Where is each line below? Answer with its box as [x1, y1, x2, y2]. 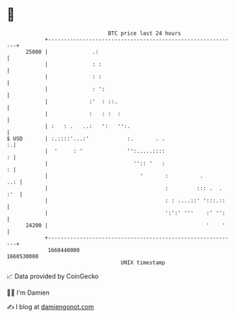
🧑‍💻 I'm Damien [6, 288, 50, 297]
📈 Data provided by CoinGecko [6, 272, 99, 280]
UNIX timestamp [120, 259, 166, 266]
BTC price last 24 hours [108, 30, 181, 37]
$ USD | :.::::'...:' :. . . [6, 135, 166, 142]
